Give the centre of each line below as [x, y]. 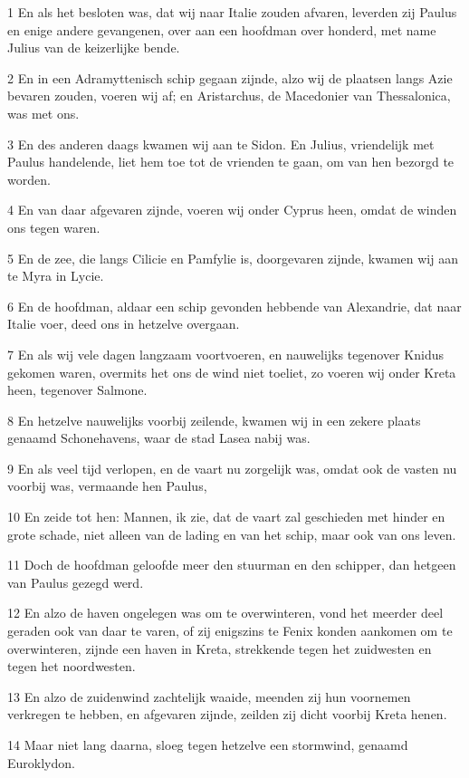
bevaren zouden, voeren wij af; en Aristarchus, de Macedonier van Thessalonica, [229, 96]
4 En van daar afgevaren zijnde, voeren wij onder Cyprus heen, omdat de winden [232, 210]
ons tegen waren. [54, 227]
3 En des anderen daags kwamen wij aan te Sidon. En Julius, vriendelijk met [221, 144]
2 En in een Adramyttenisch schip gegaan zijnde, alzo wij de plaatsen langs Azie [230, 77]
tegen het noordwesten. [72, 666]
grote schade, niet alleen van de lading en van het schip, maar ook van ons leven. [232, 534]
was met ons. [43, 113]
